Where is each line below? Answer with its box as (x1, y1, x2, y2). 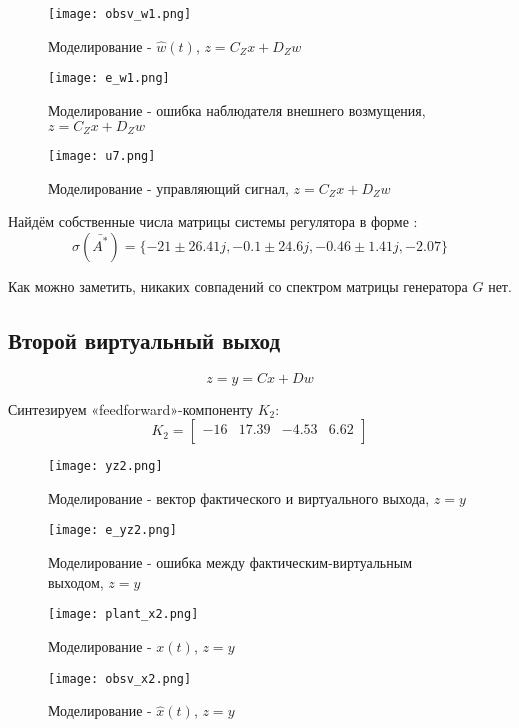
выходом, (48, 571, 104, 592)
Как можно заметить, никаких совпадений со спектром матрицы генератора (8, 275, 468, 296)
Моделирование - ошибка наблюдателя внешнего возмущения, (48, 99, 426, 120)
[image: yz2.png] (48, 459, 163, 474)
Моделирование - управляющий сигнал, (48, 177, 289, 198)
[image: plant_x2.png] (48, 607, 199, 622)
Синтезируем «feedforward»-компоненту (8, 398, 254, 419)
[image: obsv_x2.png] (48, 671, 192, 686)
